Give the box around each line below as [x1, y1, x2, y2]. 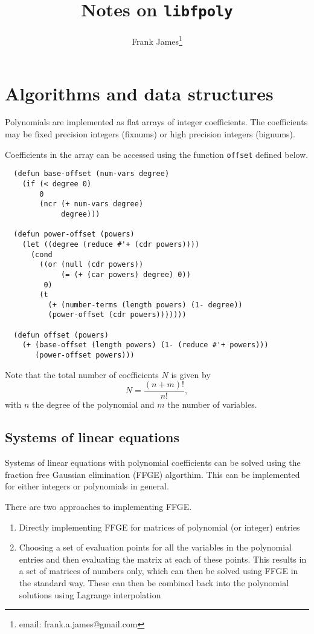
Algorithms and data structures [5, 80, 274, 105]
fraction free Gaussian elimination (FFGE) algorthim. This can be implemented [5, 468, 300, 480]
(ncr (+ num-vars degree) [39, 200, 144, 209]
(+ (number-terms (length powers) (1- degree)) [48, 300, 243, 309]
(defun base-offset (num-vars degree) [13, 169, 170, 178]
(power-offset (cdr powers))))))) [48, 310, 187, 319]
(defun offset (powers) [13, 330, 109, 339]
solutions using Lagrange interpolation [19, 588, 161, 601]
